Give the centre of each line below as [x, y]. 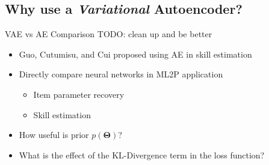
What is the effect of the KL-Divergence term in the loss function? [142, 154]
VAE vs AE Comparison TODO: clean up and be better [109, 34]
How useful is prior [54, 135]
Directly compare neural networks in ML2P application [121, 74]
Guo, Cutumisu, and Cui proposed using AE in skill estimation [135, 54]
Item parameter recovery [79, 94]
